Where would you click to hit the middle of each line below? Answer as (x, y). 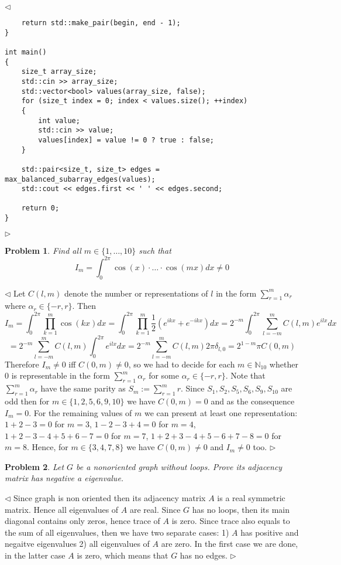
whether (284, 364)
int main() (26, 52)
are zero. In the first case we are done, (230, 544)
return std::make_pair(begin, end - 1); (101, 23)
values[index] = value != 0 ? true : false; (126, 140)
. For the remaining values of (80, 412)
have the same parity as (83, 388)
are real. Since (155, 509)
